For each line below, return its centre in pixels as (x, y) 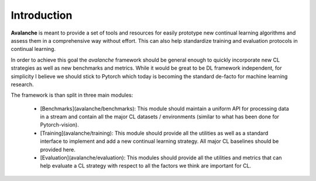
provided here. (58, 149)
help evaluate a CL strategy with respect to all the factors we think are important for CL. (146, 166)
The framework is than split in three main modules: (72, 95)
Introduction (42, 15)
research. (23, 84)
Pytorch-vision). (59, 125)
